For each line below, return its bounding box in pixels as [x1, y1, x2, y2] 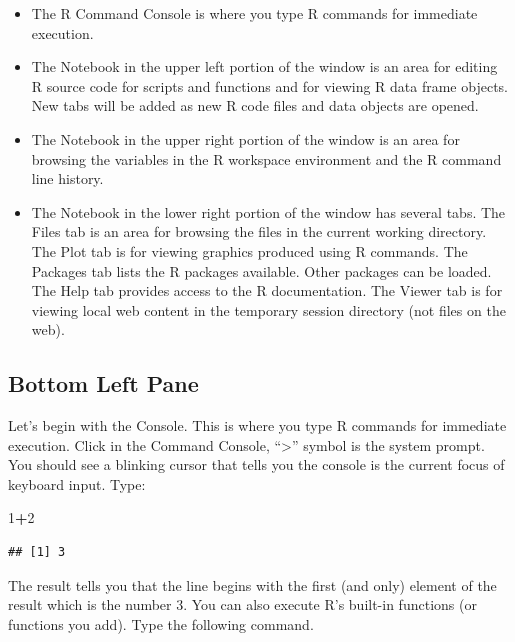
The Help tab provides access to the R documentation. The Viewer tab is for [31, 280, 503, 301]
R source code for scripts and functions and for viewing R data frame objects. [31, 75, 508, 96]
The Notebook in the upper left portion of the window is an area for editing [31, 56, 498, 77]
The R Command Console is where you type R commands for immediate [31, 3, 478, 23]
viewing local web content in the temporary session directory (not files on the [31, 299, 506, 320]
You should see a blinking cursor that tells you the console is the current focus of [8, 454, 505, 475]
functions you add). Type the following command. [8, 613, 314, 634]
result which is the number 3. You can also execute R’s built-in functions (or [8, 594, 477, 615]
